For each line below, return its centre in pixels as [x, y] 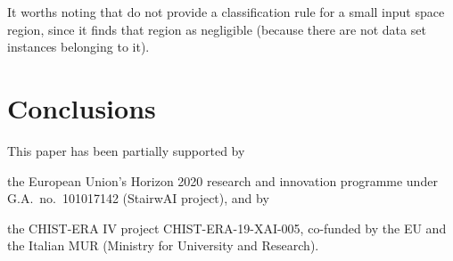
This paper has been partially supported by [126, 150]
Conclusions [82, 107]
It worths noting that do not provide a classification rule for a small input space [226, 12]
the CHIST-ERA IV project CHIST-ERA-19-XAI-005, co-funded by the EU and [227, 228]
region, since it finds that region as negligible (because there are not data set [217, 29]
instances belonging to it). [78, 47]
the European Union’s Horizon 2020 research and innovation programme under [222, 180]
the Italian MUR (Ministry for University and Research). [163, 245]
